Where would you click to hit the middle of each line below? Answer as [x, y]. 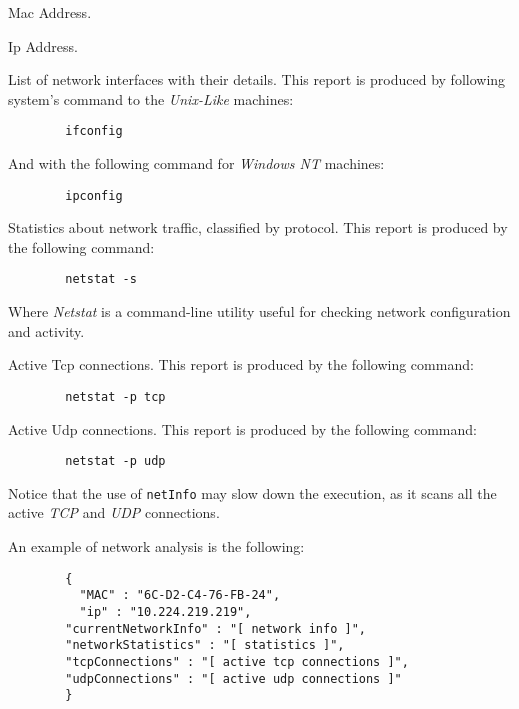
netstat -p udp [115, 461]
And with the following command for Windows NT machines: [196, 163]
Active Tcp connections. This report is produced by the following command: [241, 364]
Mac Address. [50, 12]
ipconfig [94, 195]
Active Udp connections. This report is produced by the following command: [242, 428]
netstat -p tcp [115, 396]
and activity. [46, 330]
